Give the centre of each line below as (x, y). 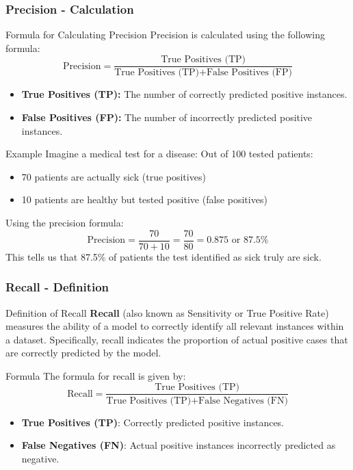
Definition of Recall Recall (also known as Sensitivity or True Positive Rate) (167, 312)
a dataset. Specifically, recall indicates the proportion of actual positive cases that (177, 339)
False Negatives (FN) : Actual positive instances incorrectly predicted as (179, 445)
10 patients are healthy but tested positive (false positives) (144, 199)
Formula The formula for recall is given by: (96, 375)
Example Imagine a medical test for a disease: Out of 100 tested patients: (159, 154)
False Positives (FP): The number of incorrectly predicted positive (167, 117)
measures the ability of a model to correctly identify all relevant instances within (175, 326)
